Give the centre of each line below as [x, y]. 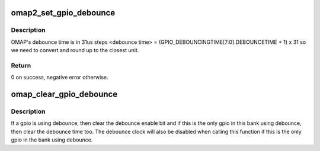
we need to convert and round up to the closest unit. [75, 50]
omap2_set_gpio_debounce [63, 13]
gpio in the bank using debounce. [52, 140]
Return [21, 65]
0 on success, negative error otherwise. [60, 78]
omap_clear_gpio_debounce [64, 94]
